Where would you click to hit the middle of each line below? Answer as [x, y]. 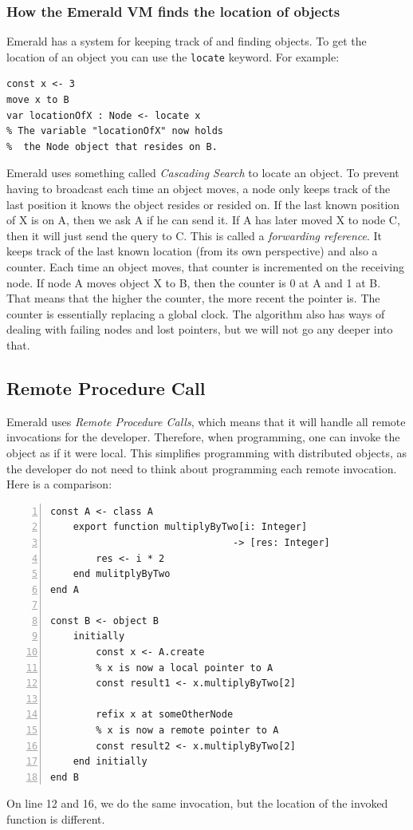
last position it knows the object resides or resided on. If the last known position [203, 204]
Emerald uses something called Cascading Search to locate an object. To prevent [203, 173]
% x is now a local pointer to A [185, 668]
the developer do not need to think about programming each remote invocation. [202, 468]
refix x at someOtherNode [165, 715]
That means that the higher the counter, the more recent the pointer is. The [193, 298]
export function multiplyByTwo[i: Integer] [190, 527]
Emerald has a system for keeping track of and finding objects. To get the [187, 41]
